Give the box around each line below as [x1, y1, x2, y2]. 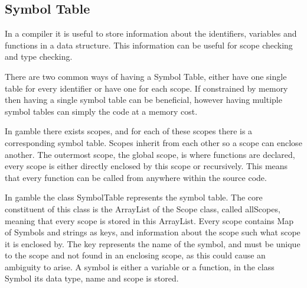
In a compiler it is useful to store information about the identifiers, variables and [5, 27, 297, 40]
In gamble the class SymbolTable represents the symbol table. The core [5, 191, 263, 203]
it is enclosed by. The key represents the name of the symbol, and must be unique [5, 237, 301, 250]
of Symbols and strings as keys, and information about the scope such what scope [5, 226, 301, 238]
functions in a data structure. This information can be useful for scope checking [5, 38, 293, 51]
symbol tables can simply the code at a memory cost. [5, 105, 198, 117]
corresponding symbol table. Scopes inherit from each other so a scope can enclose [5, 136, 302, 148]
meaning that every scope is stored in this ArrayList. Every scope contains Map [5, 214, 294, 226]
